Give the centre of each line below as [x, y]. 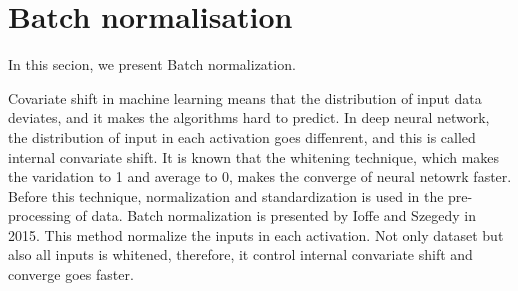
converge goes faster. [71, 274]
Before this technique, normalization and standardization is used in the [226, 195]
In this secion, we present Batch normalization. [152, 64]
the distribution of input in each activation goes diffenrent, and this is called [242, 136]
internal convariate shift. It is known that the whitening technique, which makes [254, 156]
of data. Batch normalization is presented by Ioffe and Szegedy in [276, 215]
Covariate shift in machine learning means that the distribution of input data [245, 97]
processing [39, 215]
